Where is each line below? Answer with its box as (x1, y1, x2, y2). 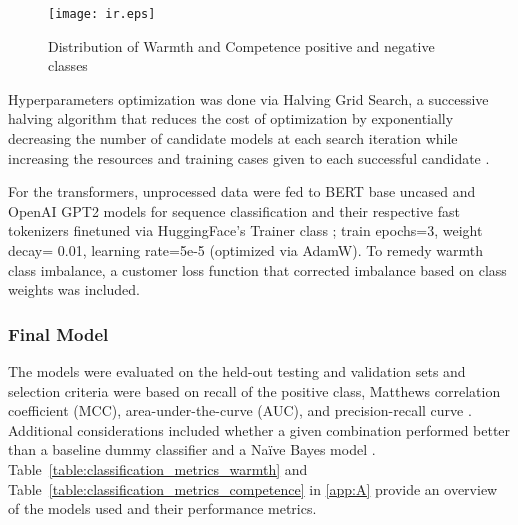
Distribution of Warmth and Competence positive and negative (48, 35, 435, 56)
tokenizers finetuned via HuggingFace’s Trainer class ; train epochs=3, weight (8, 220, 483, 241)
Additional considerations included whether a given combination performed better (8, 419, 511, 440)
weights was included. (8, 279, 140, 300)
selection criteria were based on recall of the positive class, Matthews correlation (8, 380, 501, 401)
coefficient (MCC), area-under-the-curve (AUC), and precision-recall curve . (8, 400, 472, 421)
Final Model (8, 321, 109, 346)
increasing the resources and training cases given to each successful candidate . (8, 147, 490, 168)
